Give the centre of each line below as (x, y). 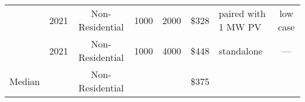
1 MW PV (240, 27)
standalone (240, 50)
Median (25, 81)
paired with (242, 13)
